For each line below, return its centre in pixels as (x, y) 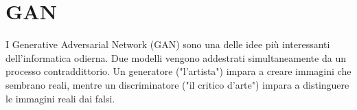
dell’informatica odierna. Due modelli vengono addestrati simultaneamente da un (176, 57)
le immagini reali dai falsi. (60, 98)
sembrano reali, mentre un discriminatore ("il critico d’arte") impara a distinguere (177, 84)
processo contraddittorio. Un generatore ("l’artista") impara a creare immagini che (178, 71)
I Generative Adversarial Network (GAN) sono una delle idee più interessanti (168, 44)
